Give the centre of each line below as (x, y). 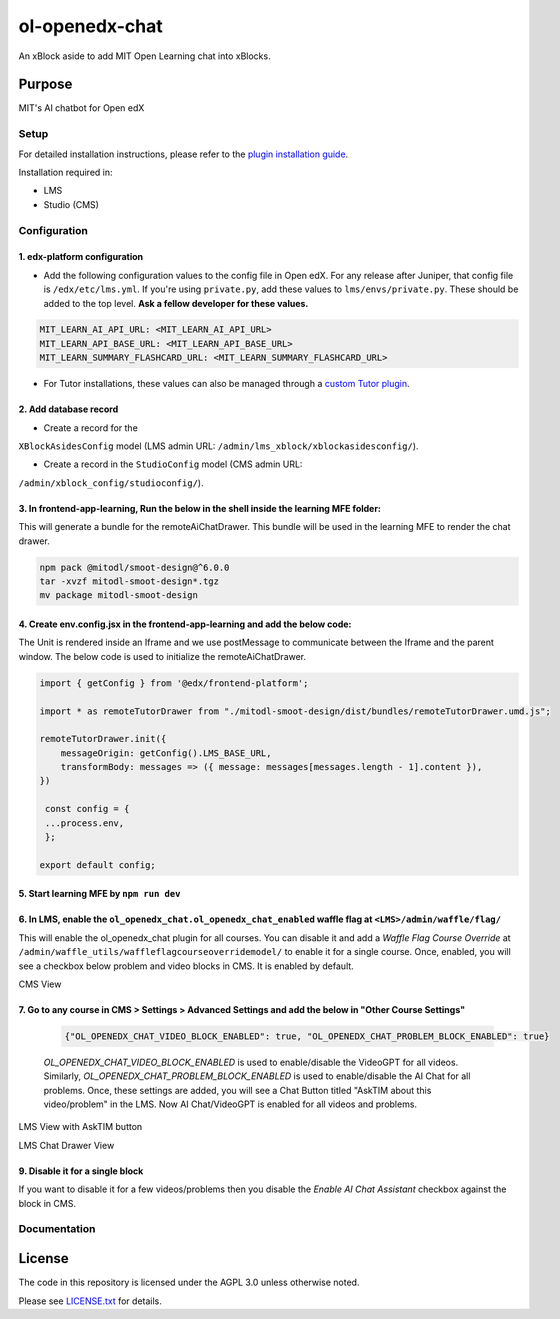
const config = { (87, 809)
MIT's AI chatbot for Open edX (81, 108)
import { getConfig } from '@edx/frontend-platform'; (174, 683)
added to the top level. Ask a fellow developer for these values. (176, 303)
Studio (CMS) (71, 204)
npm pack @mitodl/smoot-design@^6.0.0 (134, 567)
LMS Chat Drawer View (66, 1145)
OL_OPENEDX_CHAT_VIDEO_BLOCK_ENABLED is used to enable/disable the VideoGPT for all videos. (251, 1062)
